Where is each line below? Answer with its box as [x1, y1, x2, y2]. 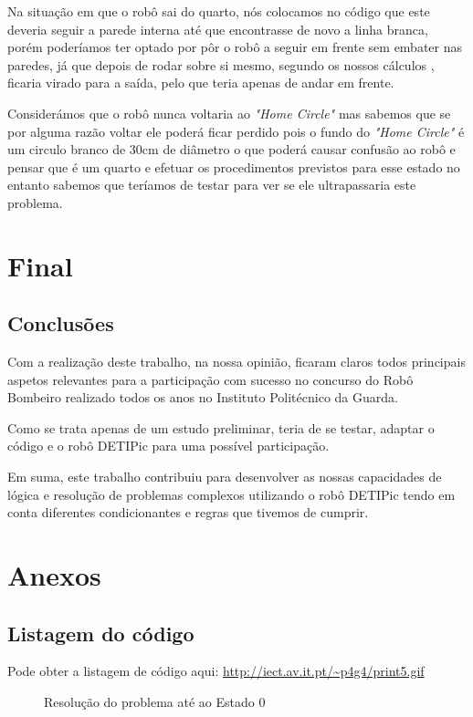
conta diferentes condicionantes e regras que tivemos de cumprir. [7, 503, 369, 522]
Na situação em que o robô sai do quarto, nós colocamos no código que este [7, 2, 430, 20]
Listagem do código [7, 618, 194, 647]
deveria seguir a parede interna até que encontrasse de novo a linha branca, [7, 19, 428, 38]
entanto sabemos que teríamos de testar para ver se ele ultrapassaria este [7, 175, 416, 194]
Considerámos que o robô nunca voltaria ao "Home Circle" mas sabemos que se [7, 103, 451, 122]
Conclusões [7, 309, 114, 338]
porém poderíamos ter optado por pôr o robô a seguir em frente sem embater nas [7, 37, 463, 57]
